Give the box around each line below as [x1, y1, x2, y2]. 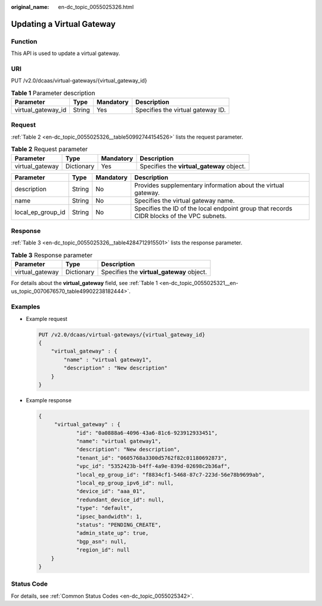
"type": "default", [76, 505, 134, 512]
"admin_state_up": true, [76, 530, 149, 537]
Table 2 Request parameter [11, 145, 88, 154]
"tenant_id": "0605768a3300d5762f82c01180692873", [76, 454, 228, 461]
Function [11, 37, 38, 45]
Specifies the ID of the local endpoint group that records [134, 204, 292, 212]
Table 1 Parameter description [11, 88, 95, 97]
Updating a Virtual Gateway [11, 19, 116, 29]
